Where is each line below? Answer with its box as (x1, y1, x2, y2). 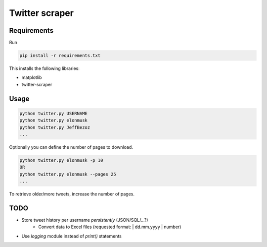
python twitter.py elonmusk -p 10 (19, 157, 103, 163)
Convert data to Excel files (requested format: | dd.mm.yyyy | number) (38, 224, 181, 230)
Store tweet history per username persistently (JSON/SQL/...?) (21, 217, 148, 223)
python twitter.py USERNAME (19, 111, 88, 116)
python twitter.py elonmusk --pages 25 (19, 171, 116, 177)
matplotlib (21, 74, 42, 80)
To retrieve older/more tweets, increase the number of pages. (9, 191, 135, 197)
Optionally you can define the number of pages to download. (9, 144, 133, 150)
